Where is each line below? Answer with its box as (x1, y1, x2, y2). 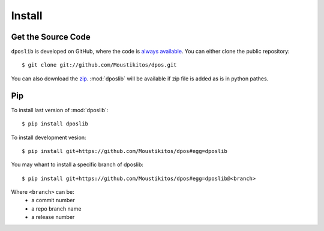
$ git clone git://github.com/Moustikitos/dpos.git (22, 62, 177, 68)
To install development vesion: (11, 134, 86, 141)
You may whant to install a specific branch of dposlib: (11, 161, 144, 168)
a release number (31, 214, 75, 221)
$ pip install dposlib (22, 121, 89, 127)
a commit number (31, 197, 75, 204)
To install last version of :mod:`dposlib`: (11, 106, 109, 113)
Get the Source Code (11, 32, 91, 42)
